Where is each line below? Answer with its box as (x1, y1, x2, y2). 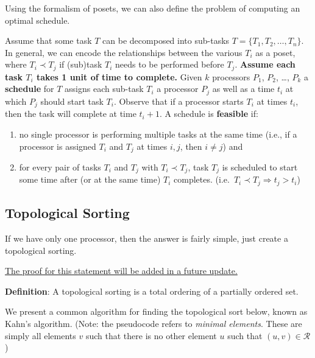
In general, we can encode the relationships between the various (5, 46, 242, 58)
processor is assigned (19, 139, 96, 152)
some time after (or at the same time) (19, 173, 161, 186)
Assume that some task (5, 34, 92, 47)
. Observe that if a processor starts (113, 94, 244, 107)
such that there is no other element (85, 329, 217, 342)
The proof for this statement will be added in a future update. (5, 264, 238, 277)
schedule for (5, 82, 54, 95)
